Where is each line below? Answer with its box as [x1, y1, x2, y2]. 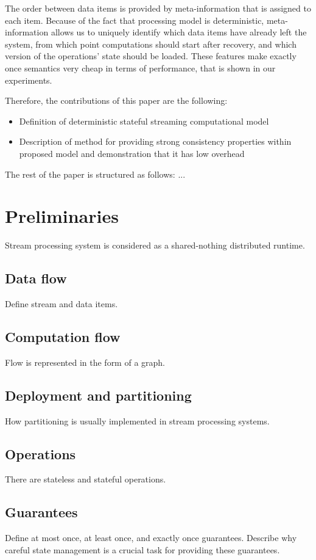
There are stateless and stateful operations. [5, 473, 166, 485]
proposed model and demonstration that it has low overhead [19, 147, 245, 159]
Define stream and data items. [5, 297, 118, 310]
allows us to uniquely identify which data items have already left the [51, 26, 307, 38]
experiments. [5, 73, 52, 86]
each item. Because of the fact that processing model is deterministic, [5, 13, 264, 26]
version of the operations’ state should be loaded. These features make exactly [5, 49, 297, 62]
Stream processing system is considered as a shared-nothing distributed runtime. [5, 239, 305, 252]
